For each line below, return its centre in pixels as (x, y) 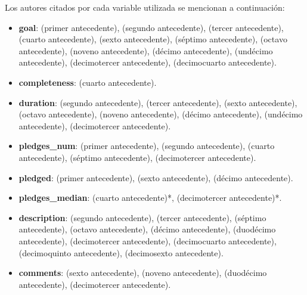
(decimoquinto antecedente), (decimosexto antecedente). (121, 252)
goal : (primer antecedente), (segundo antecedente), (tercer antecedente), (151, 27)
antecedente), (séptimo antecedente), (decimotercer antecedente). (137, 157)
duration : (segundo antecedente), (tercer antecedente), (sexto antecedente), (158, 102)
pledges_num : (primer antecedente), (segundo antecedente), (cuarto (147, 146)
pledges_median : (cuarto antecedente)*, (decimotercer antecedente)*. (150, 198)
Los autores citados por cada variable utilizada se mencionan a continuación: (145, 7)
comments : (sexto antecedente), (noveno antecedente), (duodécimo (143, 273)
